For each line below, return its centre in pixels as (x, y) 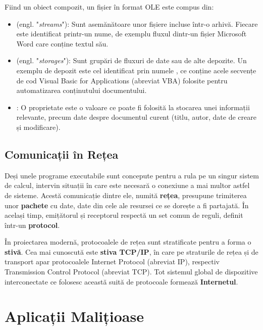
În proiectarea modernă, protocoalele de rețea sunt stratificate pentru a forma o (128, 242)
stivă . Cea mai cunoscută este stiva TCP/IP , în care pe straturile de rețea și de (131, 251)
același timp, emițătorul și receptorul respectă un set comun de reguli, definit (124, 215)
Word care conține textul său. (62, 43)
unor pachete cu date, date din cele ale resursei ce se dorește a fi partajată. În (127, 205)
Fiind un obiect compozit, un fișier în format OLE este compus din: (109, 7)
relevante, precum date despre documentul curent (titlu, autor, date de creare (136, 117)
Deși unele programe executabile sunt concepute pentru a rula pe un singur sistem (132, 175)
